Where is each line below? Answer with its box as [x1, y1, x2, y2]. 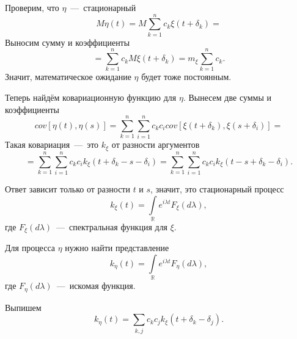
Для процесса [5, 241, 55, 254]
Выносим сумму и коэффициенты [5, 35, 130, 48]
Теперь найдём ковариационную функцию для [5, 91, 177, 104]
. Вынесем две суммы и [183, 91, 271, 104]
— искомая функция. [56, 279, 136, 292]
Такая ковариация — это [5, 138, 99, 151]
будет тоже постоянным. [141, 70, 232, 83]
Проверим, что [5, 1, 59, 13]
